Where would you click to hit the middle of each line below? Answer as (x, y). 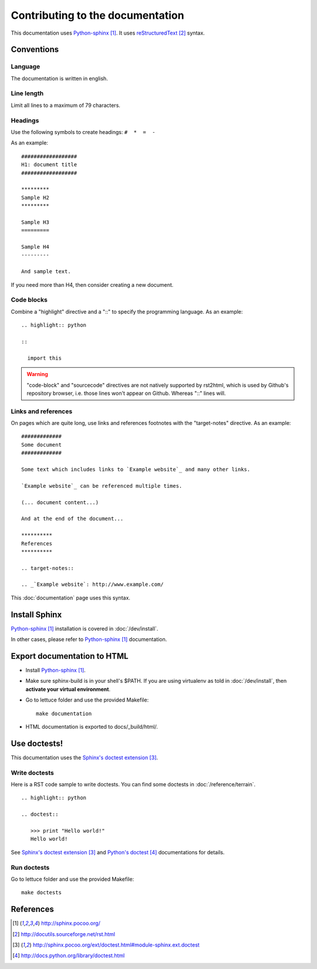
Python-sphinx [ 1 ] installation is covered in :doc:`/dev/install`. (85, 628)
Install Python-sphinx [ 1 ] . (56, 670)
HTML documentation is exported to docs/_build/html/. (92, 727)
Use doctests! (37, 743)
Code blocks (29, 300)
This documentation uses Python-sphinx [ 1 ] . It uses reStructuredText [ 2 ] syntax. (108, 33)
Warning (37, 374)
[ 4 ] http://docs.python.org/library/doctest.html (69, 955)
